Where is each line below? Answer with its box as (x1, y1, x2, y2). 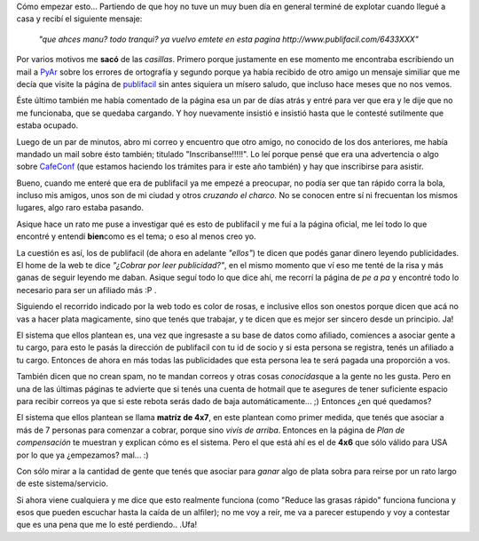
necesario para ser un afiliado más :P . (16, 284, 157, 295)
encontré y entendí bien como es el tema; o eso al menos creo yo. (16, 231, 256, 242)
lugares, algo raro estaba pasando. (16, 203, 145, 213)
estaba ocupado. (16, 120, 79, 131)
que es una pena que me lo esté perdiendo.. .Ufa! (16, 520, 198, 530)
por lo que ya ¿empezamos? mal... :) (16, 450, 149, 460)
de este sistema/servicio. (16, 478, 108, 489)
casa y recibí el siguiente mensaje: (16, 13, 143, 24)
